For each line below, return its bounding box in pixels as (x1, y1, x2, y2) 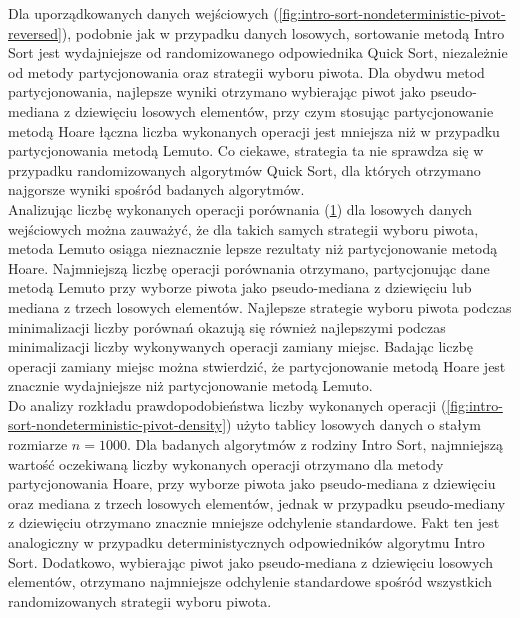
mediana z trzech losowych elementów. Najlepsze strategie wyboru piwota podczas (8, 296, 512, 317)
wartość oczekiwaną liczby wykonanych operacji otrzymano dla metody (8, 453, 444, 474)
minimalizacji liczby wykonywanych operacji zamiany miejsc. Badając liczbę (8, 336, 474, 357)
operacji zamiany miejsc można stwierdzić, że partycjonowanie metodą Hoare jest (8, 355, 506, 376)
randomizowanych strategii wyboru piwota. (8, 590, 272, 611)
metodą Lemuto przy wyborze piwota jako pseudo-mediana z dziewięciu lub (8, 277, 472, 298)
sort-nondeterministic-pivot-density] (8, 414, 227, 435)
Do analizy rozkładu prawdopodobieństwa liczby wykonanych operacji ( (8, 394, 447, 415)
